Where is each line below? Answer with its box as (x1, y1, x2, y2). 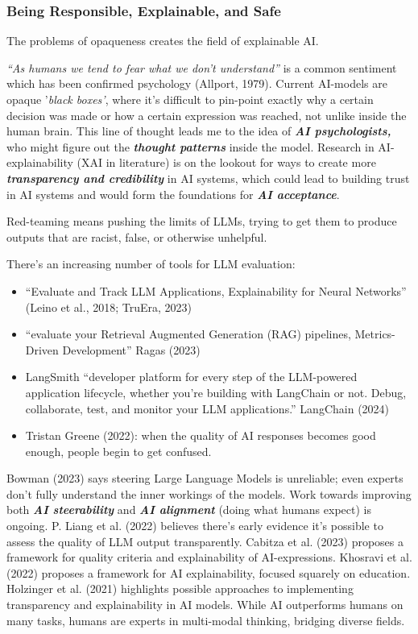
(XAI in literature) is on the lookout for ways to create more (77, 154, 376, 171)
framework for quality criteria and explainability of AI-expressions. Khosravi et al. (6, 549, 412, 566)
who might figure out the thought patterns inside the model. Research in (6, 138, 375, 155)
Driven (25, 341, 59, 358)
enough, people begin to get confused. (25, 442, 212, 459)
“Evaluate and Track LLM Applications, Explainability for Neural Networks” (25, 282, 407, 299)
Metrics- (354, 325, 395, 342)
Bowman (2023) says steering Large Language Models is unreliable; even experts (6, 470, 404, 487)
